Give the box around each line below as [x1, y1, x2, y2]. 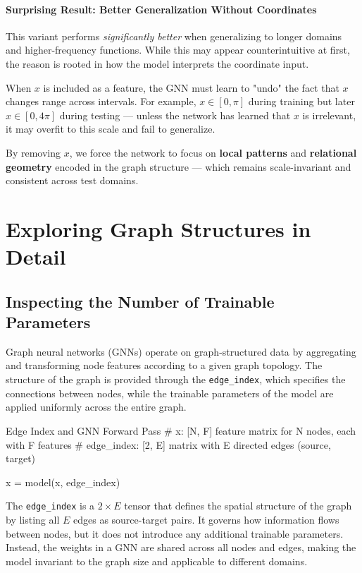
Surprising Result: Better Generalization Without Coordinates [6, 1, 317, 16]
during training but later [248, 94, 355, 109]
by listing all [6, 512, 60, 526]
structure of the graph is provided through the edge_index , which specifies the [6, 372, 346, 387]
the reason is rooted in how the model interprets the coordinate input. [6, 56, 309, 71]
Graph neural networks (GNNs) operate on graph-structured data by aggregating [6, 344, 356, 358]
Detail [6, 242, 66, 271]
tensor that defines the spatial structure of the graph [124, 498, 352, 513]
